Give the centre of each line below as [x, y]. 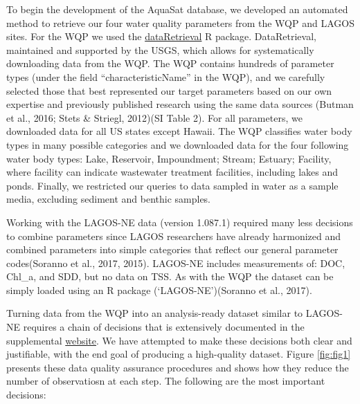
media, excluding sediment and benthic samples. [109, 199]
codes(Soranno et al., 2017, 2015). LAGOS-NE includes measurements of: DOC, [176, 263]
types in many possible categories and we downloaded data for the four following [178, 144]
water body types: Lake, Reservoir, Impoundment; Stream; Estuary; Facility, [169, 158]
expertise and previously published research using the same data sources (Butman [180, 104]
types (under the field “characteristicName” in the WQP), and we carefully [166, 76]
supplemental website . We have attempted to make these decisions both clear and [179, 340]
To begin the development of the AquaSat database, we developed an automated [177, 9]
